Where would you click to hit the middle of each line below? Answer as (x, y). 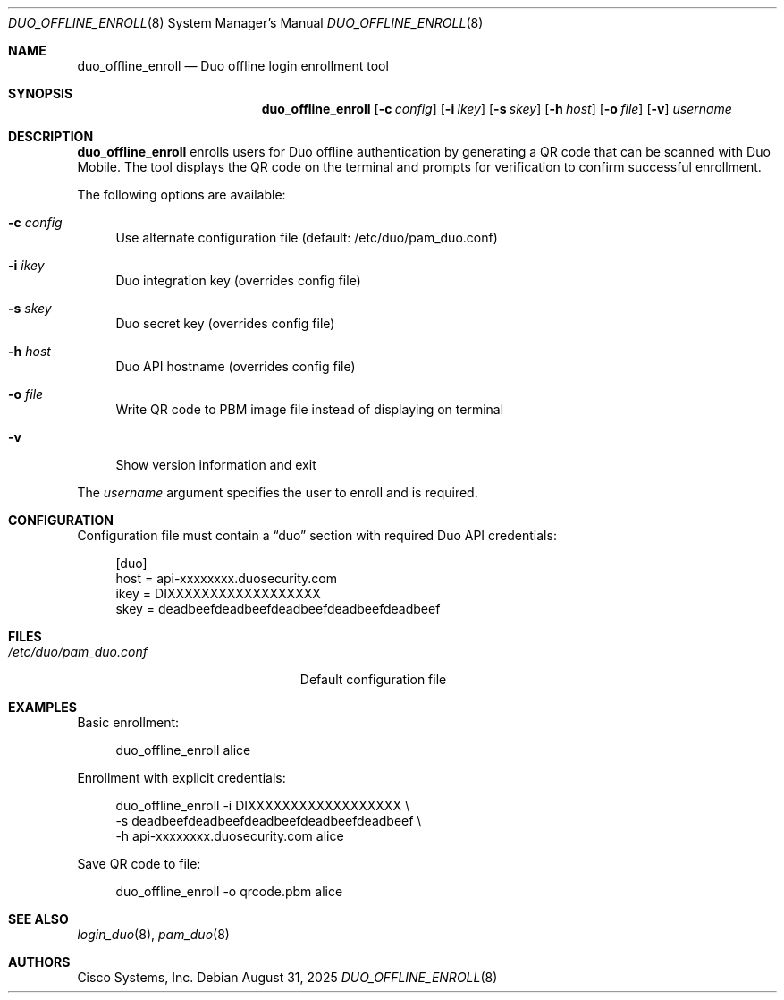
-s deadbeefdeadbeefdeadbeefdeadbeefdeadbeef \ (269, 821)
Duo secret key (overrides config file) (225, 323)
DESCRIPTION (51, 136)
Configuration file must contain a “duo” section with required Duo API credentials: (317, 535)
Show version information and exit (216, 465)
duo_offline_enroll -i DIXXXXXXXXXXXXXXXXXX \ (262, 805)
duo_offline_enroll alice (183, 750)
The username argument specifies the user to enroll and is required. (278, 492)
